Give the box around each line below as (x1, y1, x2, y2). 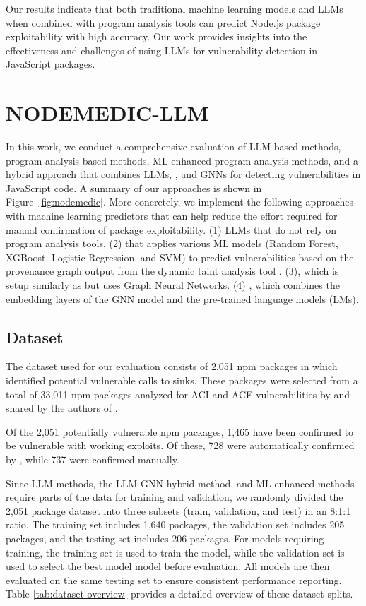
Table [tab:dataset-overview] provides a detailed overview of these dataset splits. (6, 586, 353, 601)
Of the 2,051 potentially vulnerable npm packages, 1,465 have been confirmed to (6, 424, 354, 439)
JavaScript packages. (6, 57, 95, 71)
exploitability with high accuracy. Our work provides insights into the (6, 29, 307, 44)
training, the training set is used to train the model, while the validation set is (6, 545, 345, 559)
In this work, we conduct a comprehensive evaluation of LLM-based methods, (6, 139, 341, 154)
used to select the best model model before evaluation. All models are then (6, 559, 330, 574)
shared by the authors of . (6, 400, 118, 415)
